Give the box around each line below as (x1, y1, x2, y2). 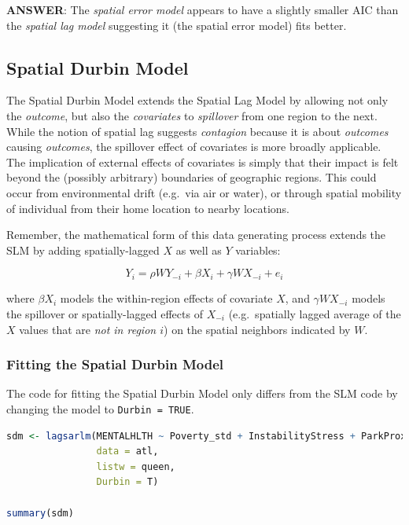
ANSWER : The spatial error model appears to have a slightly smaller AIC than (6, 2, 399, 17)
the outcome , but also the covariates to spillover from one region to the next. (6, 107, 378, 123)
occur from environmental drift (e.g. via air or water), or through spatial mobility (6, 184, 402, 200)
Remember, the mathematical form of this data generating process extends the (6, 226, 386, 243)
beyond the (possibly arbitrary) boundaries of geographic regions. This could (6, 169, 377, 185)
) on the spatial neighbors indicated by (164, 321, 351, 337)
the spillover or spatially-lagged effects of (6, 305, 203, 321)
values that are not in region (19, 321, 157, 337)
